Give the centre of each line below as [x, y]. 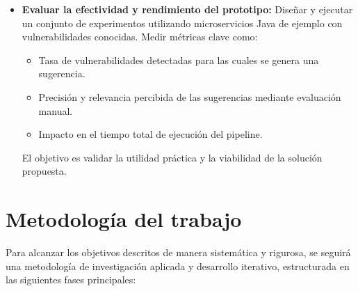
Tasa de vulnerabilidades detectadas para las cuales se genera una [179, 60]
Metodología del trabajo [124, 219]
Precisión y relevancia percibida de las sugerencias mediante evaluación [190, 96]
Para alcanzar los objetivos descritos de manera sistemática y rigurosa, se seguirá [178, 252]
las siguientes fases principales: [71, 280]
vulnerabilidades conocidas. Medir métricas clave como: [140, 37]
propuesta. [44, 171]
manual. [56, 110]
